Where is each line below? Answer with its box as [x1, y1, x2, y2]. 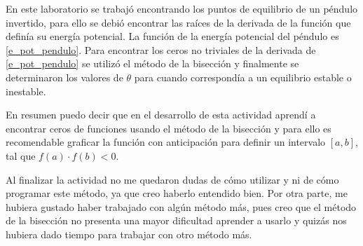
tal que [6, 148, 36, 163]
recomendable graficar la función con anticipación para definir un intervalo [6, 135, 326, 149]
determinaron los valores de [6, 69, 123, 84]
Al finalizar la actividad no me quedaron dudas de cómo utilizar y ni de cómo [6, 172, 339, 186]
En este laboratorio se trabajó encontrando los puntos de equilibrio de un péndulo [6, 1, 358, 15]
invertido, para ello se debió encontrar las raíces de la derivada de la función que [6, 15, 351, 29]
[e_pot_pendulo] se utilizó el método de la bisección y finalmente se [6, 56, 299, 71]
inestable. [6, 83, 46, 98]
